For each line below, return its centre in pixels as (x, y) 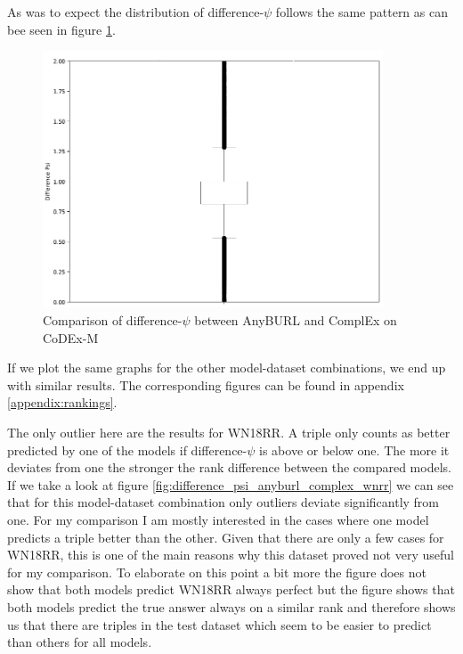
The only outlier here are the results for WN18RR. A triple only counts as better (229, 432)
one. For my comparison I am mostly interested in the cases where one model (218, 519)
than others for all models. (80, 642)
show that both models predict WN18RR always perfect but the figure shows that (231, 589)
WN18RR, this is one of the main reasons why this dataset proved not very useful (231, 555)
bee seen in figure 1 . (61, 29)
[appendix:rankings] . (62, 402)
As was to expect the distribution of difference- (136, 12)
